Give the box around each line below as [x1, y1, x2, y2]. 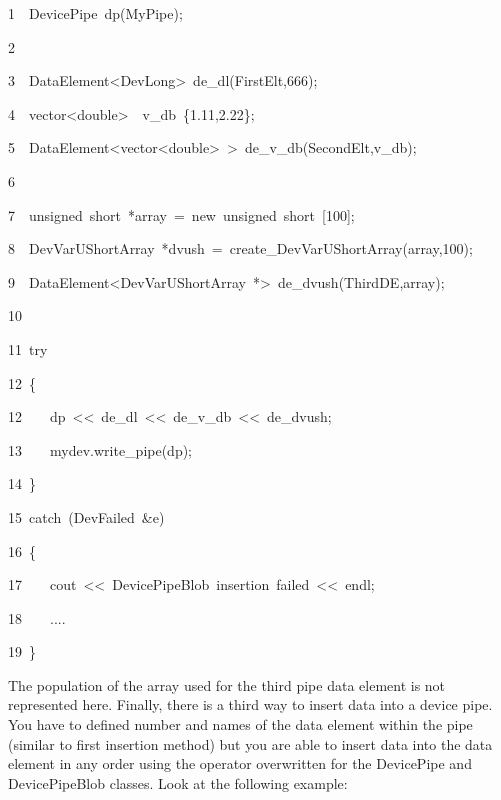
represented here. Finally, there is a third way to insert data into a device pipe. [8, 694, 493, 715]
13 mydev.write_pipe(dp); [8, 439, 193, 460]
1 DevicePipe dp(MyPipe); [8, 3, 183, 23]
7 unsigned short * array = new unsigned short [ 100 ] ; [8, 204, 355, 225]
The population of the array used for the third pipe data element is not [8, 674, 446, 695]
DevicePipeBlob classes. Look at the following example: [8, 772, 348, 793]
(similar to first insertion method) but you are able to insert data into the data [8, 733, 493, 754]
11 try [8, 338, 48, 359]
